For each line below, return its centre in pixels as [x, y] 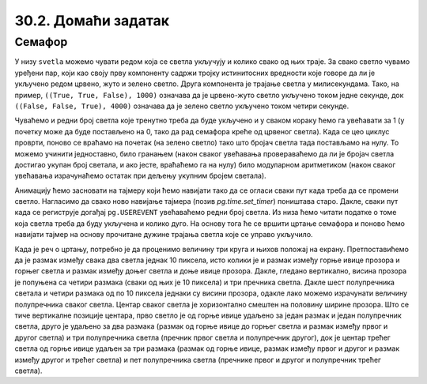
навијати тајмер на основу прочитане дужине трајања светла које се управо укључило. [164, 235]
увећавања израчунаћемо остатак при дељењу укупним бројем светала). [140, 176]
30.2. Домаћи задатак [92, 21]
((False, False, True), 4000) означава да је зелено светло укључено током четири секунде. [182, 106]
